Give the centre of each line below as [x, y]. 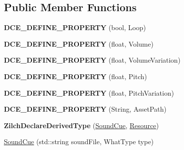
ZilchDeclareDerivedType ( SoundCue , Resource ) [81, 125]
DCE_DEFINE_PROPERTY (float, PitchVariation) [89, 92]
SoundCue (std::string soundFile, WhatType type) [79, 142]
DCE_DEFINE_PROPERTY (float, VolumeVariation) [92, 60]
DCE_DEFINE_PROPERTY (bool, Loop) [75, 27]
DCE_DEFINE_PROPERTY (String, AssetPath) [85, 109]
